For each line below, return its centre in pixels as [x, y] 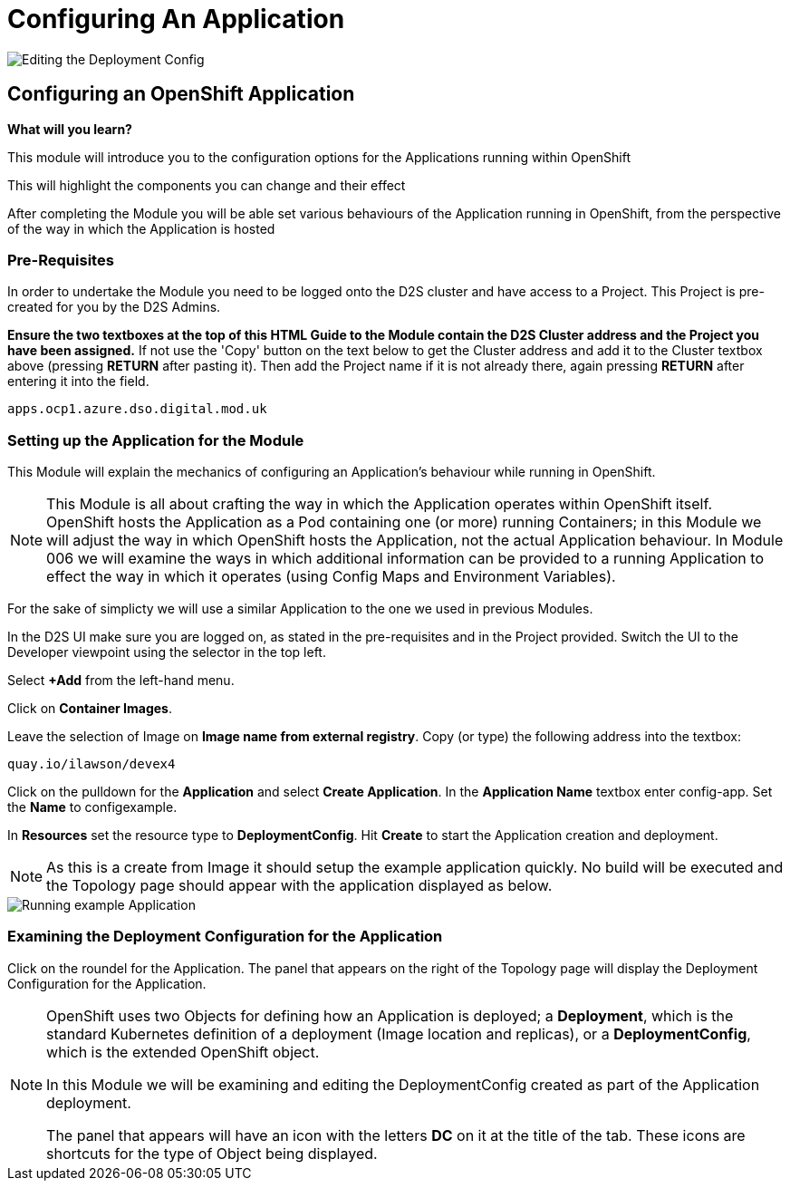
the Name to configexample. [92, 807]
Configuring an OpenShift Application [181, 94]
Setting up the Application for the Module [156, 440]
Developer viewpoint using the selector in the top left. [167, 652]
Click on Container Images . [90, 709]
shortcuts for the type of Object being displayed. [212, 1153]
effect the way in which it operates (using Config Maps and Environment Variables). [331, 577]
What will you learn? [70, 129]
